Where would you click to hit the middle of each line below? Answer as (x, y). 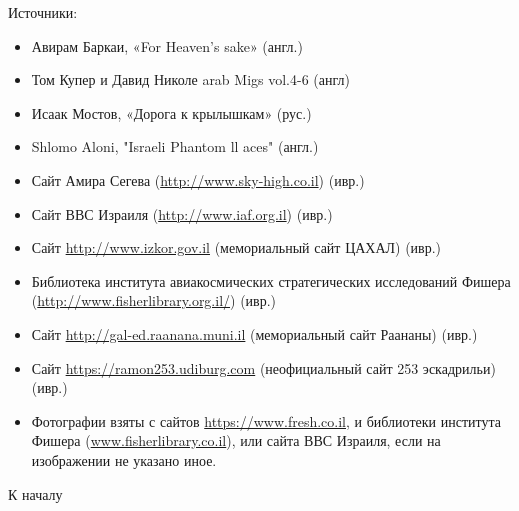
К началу (35, 493)
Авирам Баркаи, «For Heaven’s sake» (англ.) (167, 45)
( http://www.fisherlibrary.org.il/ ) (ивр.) (154, 300)
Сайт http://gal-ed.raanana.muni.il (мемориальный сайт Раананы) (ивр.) (254, 333)
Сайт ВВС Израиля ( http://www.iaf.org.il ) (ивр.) (182, 213)
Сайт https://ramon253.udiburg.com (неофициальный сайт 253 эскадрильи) (263, 367)
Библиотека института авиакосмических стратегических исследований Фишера (271, 280)
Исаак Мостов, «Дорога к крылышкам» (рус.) (171, 112)
